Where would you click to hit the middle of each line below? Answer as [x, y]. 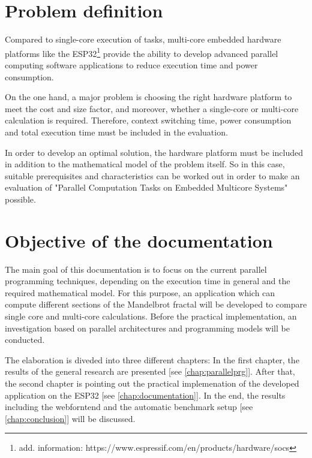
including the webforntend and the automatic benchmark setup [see [129, 407]
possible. [20, 199]
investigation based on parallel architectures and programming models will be [147, 328]
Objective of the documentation [139, 240]
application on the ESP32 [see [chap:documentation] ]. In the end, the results [145, 395]
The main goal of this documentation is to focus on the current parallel [136, 269]
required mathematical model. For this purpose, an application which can [140, 292]
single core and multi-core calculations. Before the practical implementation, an [151, 316]
